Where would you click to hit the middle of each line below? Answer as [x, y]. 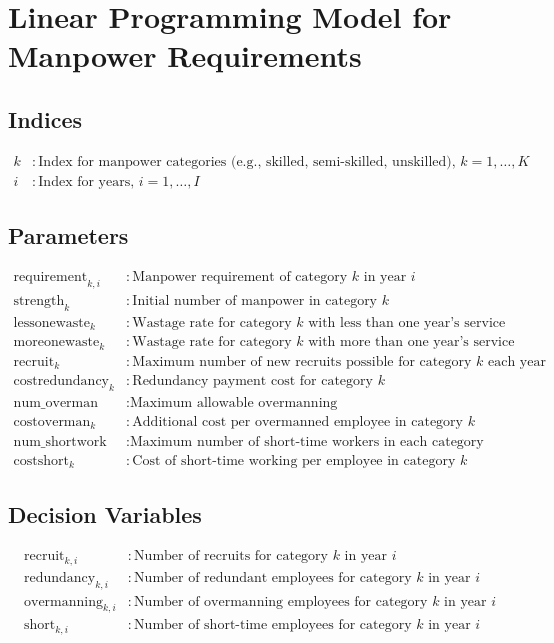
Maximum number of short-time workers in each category [307, 441]
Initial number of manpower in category [255, 300]
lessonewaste [52, 322]
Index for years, [86, 181]
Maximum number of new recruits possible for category [302, 361]
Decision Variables [105, 514]
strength [39, 300]
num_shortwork [60, 441]
